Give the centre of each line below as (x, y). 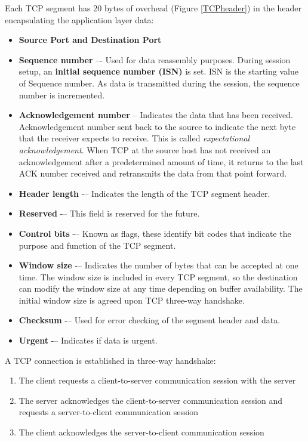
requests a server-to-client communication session (109, 412)
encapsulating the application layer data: (79, 19)
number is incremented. (62, 95)
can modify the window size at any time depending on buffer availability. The (161, 288)
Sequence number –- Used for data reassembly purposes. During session (155, 59)
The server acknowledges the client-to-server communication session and (150, 400)
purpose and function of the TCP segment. (97, 245)
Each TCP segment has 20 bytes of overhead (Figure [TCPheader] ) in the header (153, 8)
